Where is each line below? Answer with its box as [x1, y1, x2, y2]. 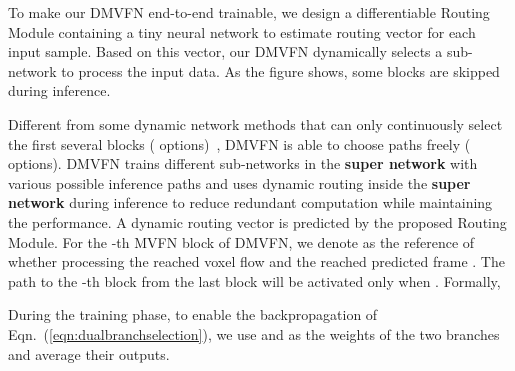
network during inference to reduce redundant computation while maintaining [8, 192, 493, 213]
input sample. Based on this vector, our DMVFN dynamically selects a [8, 41, 443, 62]
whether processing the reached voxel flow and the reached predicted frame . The [8, 251, 505, 272]
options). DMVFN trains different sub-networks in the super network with [8, 153, 478, 174]
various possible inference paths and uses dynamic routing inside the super [8, 172, 471, 193]
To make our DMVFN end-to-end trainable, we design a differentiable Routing [8, 2, 490, 22]
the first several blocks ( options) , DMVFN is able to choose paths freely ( [8, 133, 471, 154]
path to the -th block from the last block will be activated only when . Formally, [8, 270, 501, 291]
